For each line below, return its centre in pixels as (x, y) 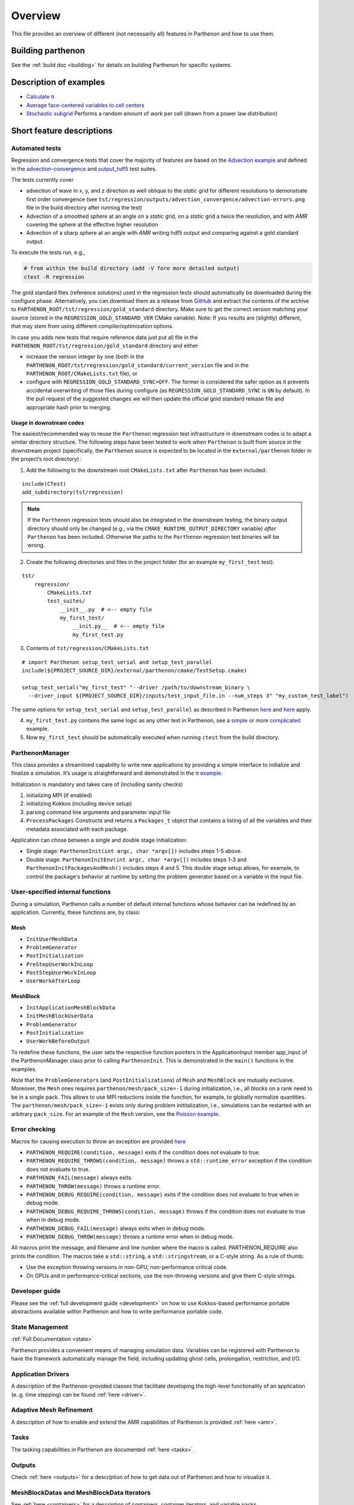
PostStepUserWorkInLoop (61, 973)
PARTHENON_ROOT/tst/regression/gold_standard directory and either (105, 346)
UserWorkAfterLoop (53, 981)
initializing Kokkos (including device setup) (79, 804)
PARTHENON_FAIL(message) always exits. (79, 1178)
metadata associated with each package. (77, 829)
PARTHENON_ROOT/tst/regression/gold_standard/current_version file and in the (138, 365)
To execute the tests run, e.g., (48, 252)
